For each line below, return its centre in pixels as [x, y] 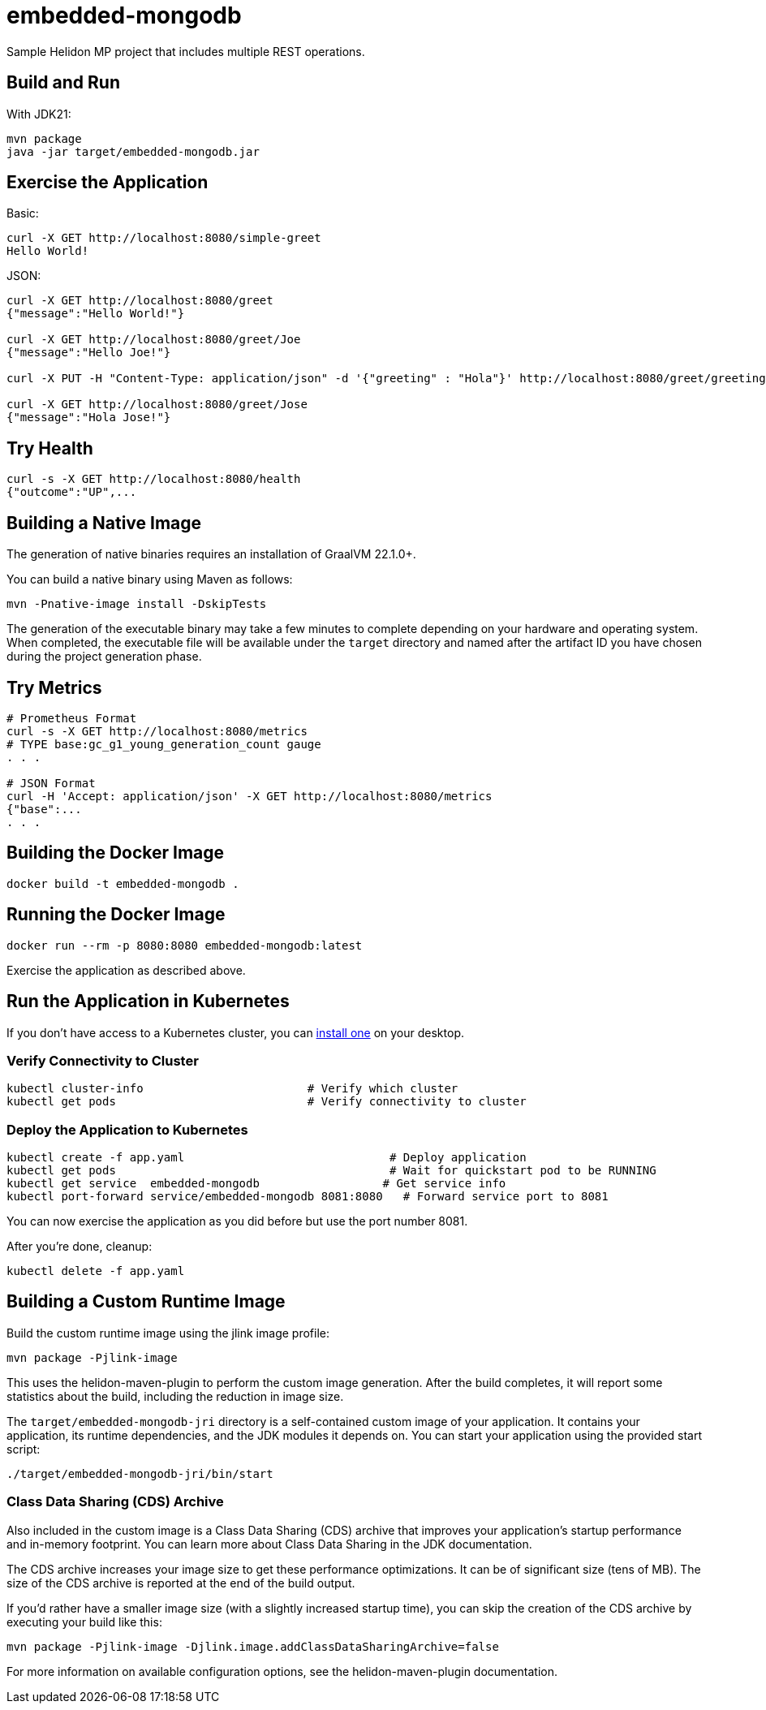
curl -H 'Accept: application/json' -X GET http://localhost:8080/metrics [250, 796]
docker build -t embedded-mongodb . [123, 883]
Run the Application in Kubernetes [148, 1001]
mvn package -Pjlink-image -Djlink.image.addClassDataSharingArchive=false [253, 1646]
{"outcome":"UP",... [72, 492]
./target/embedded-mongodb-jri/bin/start [140, 1473]
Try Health [50, 448]
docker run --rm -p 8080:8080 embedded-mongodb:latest [185, 945]
